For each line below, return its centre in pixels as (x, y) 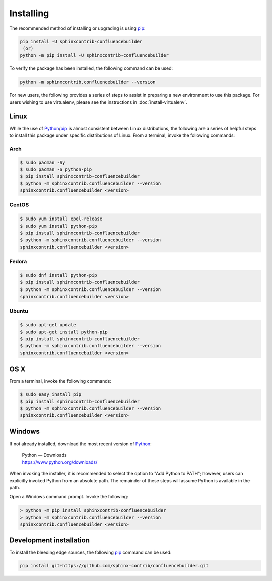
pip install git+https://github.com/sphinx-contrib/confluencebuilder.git (114, 566)
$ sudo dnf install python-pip (59, 275)
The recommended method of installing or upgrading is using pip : (77, 28)
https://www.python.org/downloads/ (60, 462)
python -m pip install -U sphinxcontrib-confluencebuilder (94, 56)
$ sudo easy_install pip (51, 394)
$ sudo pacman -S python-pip (56, 169)
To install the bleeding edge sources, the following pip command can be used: (90, 552)
